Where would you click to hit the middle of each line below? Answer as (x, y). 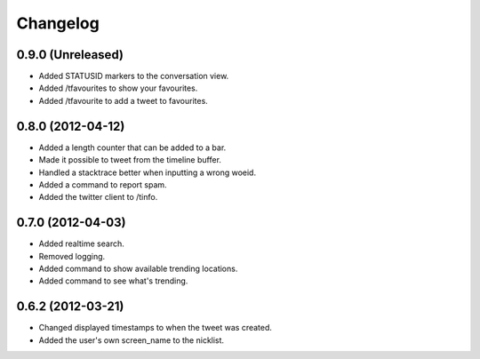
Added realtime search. (81, 243)
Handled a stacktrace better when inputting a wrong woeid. (148, 172)
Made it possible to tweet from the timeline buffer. (130, 160)
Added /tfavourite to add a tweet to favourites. (123, 100)
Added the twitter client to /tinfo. (98, 197)
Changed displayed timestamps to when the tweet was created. (156, 328)
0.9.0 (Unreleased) (70, 55)
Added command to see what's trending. (113, 281)
